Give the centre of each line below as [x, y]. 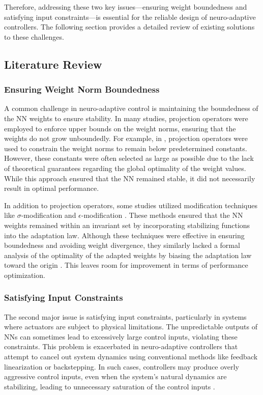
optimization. [25, 275]
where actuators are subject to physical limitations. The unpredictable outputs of [131, 327]
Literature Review [53, 64]
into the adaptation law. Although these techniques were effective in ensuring [124, 235]
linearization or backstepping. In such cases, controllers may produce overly [122, 366]
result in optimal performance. [52, 188]
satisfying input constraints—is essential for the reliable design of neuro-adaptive [130, 17]
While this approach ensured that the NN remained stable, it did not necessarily [130, 178]
